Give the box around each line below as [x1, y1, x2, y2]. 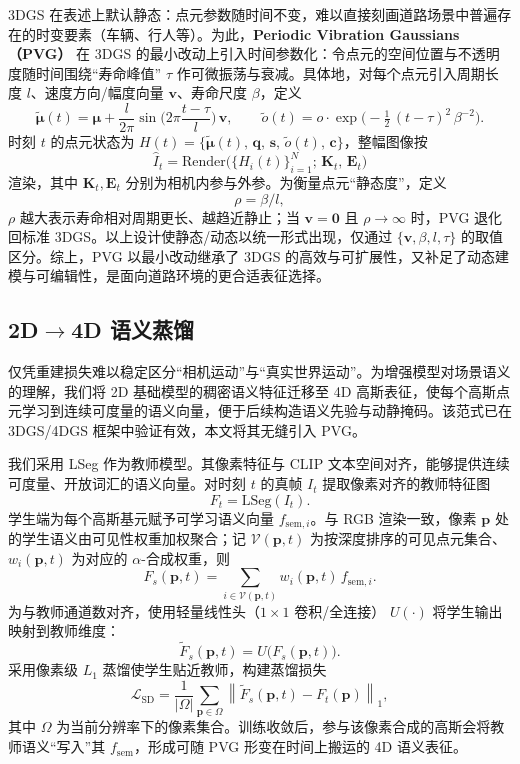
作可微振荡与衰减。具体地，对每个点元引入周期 [176, 62, 485, 83]
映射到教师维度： [8, 620, 120, 641]
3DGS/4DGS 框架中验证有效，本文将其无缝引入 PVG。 [8, 419, 366, 440]
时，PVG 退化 [410, 206, 503, 227]
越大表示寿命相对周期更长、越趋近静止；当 [19, 206, 300, 227]
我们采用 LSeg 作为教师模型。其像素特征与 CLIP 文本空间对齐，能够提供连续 [8, 453, 510, 474]
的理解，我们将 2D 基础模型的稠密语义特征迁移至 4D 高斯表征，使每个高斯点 [8, 380, 511, 401]
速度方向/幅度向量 [44, 82, 164, 103]
